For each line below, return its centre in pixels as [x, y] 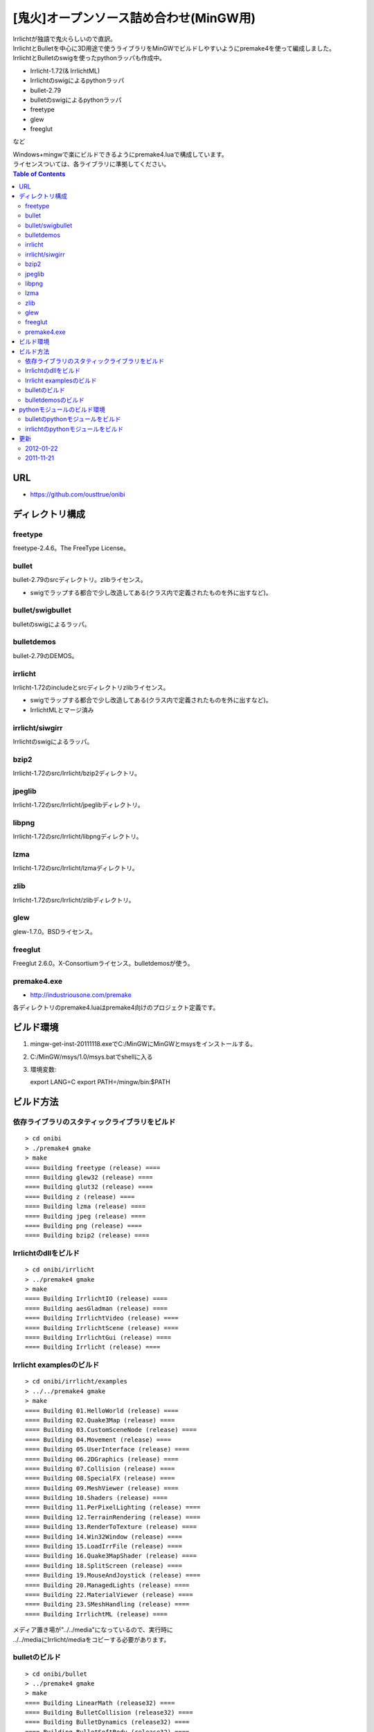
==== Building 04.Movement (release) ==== [98, 1440]
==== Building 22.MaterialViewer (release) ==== [109, 1594]
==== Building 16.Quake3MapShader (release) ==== [111, 1556]
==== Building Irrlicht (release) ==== [93, 1347]
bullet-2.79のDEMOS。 [45, 655]
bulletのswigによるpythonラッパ [76, 100]
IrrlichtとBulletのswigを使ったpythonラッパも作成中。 [89, 58]
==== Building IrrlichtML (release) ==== [96, 1614]
